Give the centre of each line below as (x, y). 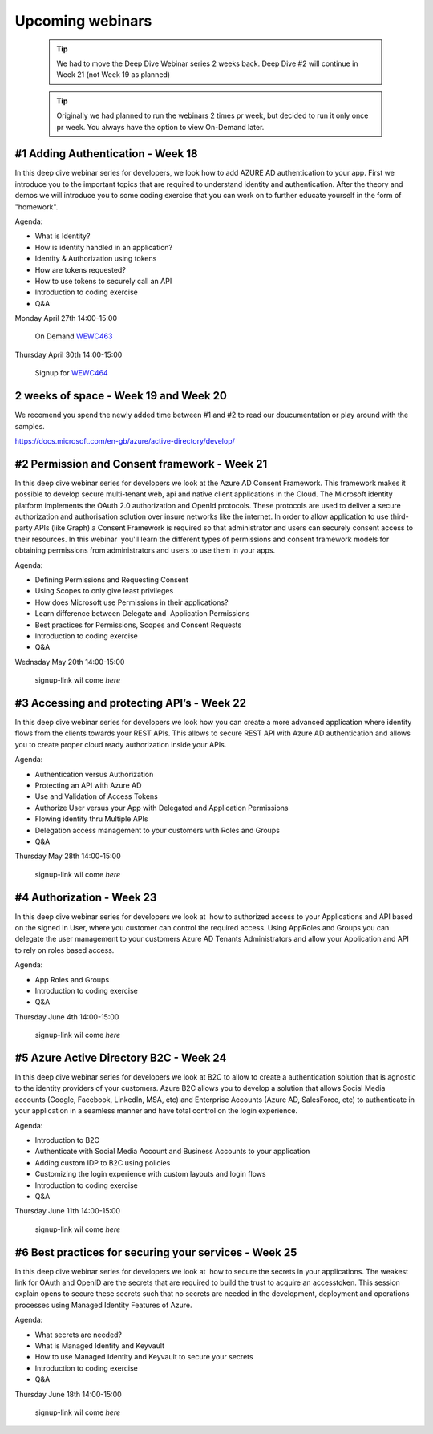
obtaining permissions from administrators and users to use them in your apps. (145, 550)
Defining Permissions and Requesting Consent (111, 579)
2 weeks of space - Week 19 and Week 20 (121, 396)
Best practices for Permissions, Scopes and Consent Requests (138, 625)
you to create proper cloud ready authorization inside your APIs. (121, 744)
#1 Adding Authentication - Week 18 (106, 154)
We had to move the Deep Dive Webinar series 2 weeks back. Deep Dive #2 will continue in (207, 63)
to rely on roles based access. (65, 950)
